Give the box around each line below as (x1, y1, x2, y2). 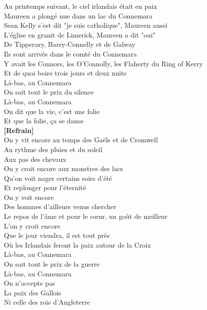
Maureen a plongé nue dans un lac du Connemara (4, 10, 153, 20)
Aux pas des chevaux (4, 154, 66, 164)
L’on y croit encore (4, 220, 60, 231)
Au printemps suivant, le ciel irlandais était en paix (4, 1, 157, 11)
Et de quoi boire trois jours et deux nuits (4, 68, 127, 78)
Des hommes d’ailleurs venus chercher (4, 201, 116, 212)
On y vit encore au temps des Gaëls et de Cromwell (4, 135, 158, 145)
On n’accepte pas (4, 278, 56, 288)
